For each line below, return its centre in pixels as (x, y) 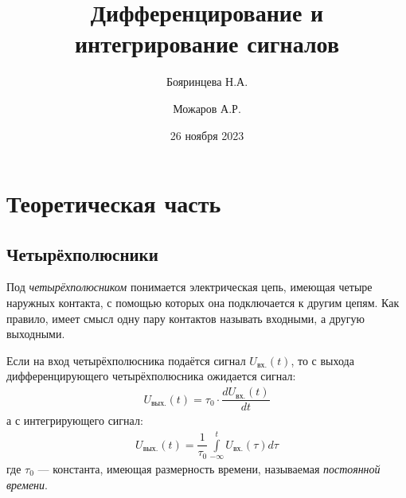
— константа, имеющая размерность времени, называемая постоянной (209, 468)
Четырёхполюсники (82, 253)
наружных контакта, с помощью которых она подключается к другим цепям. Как (203, 303)
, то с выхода (322, 360)
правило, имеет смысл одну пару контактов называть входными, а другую (185, 318)
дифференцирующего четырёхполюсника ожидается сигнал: (151, 376)
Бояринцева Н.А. (207, 82)
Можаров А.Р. (207, 108)
